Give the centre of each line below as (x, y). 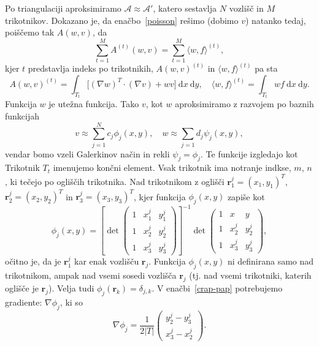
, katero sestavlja (185, 8)
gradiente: (24, 302)
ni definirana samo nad (271, 261)
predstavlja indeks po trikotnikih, (90, 68)
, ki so (71, 302)
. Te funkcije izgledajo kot (249, 153)
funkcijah (22, 115)
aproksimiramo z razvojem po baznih (244, 104)
